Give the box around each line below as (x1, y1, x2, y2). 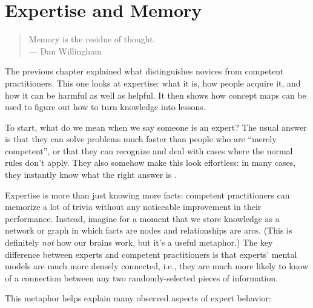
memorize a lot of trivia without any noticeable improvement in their (5, 200, 262, 213)
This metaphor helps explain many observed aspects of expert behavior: (5, 292, 271, 304)
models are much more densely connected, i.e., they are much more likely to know (5, 260, 309, 272)
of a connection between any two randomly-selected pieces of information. (5, 271, 278, 284)
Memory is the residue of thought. (28, 33, 156, 45)
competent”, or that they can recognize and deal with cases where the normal (5, 144, 293, 157)
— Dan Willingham (28, 44, 102, 57)
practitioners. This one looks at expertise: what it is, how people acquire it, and (5, 76, 301, 89)
